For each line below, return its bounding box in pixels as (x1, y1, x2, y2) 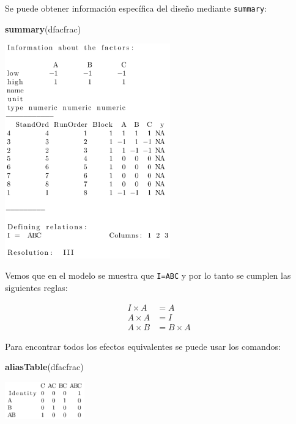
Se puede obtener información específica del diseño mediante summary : (5, 2, 267, 14)
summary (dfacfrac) (5, 22, 81, 35)
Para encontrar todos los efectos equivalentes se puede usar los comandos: (5, 339, 281, 352)
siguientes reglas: (5, 281, 68, 293)
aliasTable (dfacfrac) (5, 360, 84, 373)
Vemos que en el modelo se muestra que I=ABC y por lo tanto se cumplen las (5, 269, 291, 282)
